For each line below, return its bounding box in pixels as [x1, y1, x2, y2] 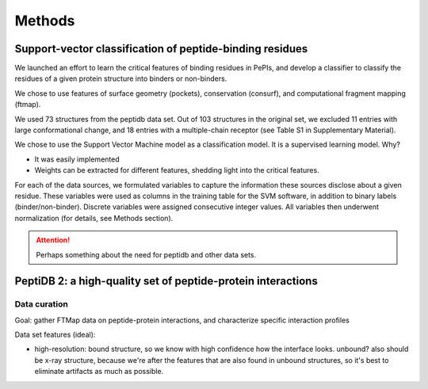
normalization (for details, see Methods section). [14, 213, 174, 223]
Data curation [14, 299, 69, 310]
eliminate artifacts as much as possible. [34, 367, 164, 376]
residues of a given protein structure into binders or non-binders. [14, 74, 227, 83]
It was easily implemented [34, 154, 120, 164]
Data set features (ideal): [14, 330, 96, 340]
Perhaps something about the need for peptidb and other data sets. [36, 250, 257, 259]
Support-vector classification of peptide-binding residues [14, 42, 308, 55]
